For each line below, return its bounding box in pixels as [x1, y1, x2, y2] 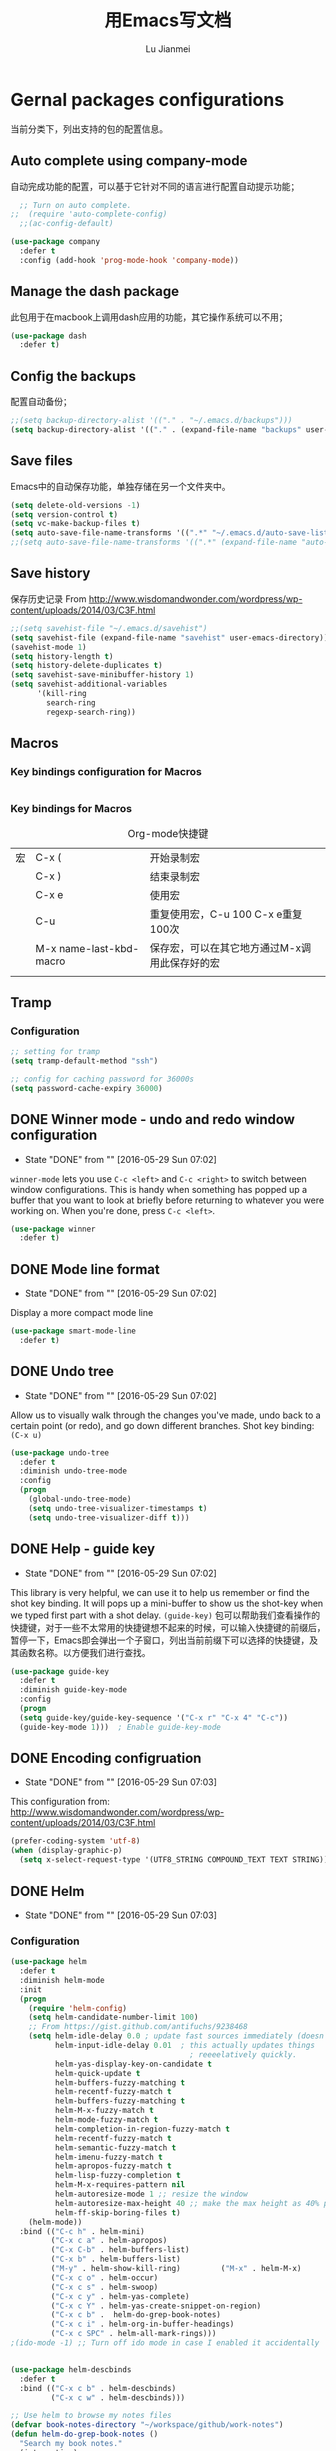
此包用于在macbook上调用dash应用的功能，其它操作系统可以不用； [10, 311, 288, 323]
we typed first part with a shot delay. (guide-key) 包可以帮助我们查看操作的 [10, 1609, 321, 1621]
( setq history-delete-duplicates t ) [10, 661, 163, 671]
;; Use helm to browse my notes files [10, 2411, 172, 2421]
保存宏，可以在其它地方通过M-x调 [149, 941, 312, 955]
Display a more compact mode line [10, 1307, 154, 1319]
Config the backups [10, 367, 137, 385]
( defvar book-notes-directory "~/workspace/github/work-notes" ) [10, 2420, 284, 2430]
